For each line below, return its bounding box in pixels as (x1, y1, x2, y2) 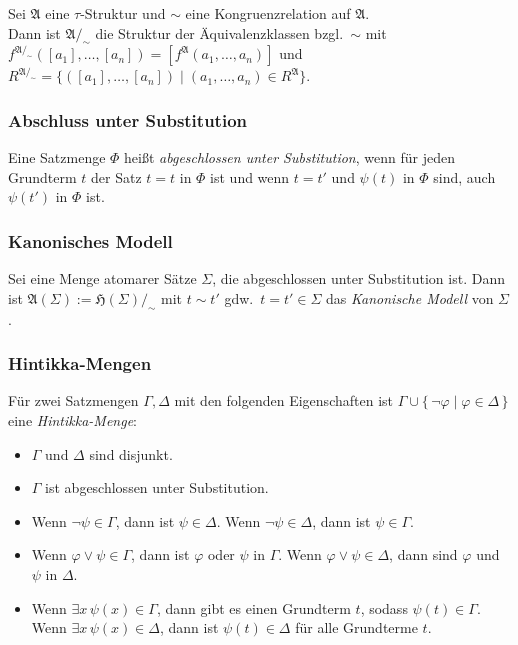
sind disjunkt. (89, 443, 173, 464)
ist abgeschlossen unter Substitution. (45, 477, 269, 498)
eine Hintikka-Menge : (8, 410, 137, 430)
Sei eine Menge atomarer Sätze (8, 268, 197, 289)
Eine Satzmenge (8, 147, 106, 168)
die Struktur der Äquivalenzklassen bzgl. (95, 22, 344, 43)
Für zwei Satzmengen (8, 390, 139, 411)
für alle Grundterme (295, 617, 418, 638)
